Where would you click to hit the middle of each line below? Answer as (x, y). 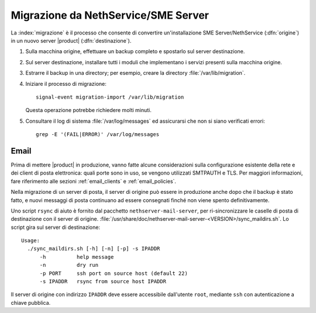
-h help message (77, 257)
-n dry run (69, 265)
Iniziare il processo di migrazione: (66, 84)
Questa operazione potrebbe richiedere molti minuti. (88, 110)
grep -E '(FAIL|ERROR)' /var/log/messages (98, 135)
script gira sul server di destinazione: (56, 227)
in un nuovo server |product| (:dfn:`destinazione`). (71, 40)
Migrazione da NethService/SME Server (110, 15)
